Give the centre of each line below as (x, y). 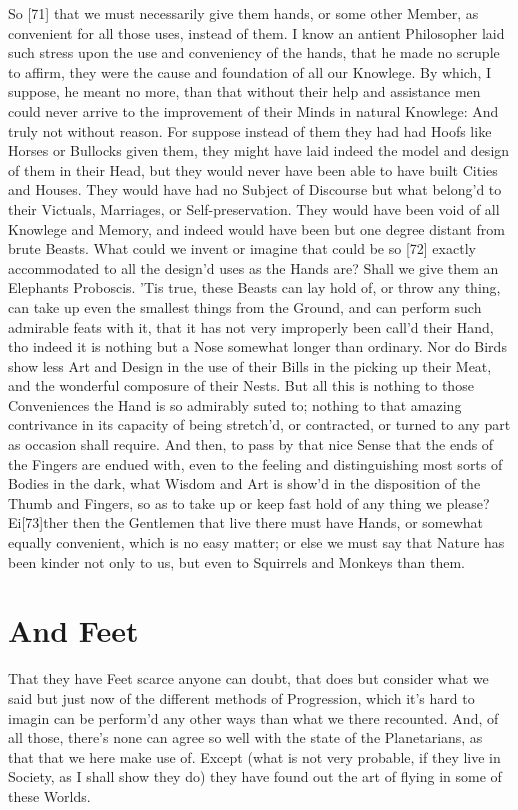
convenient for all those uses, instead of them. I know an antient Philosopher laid (256, 32)
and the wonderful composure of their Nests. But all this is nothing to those (241, 385)
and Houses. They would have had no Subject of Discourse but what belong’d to (255, 189)
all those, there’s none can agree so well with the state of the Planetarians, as (245, 737)
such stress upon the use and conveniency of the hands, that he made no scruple (254, 52)
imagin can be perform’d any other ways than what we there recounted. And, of (253, 717)
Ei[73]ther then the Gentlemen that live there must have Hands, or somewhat (246, 522)
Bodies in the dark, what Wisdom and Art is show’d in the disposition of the (244, 483)
